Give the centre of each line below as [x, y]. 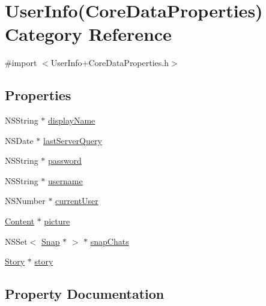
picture [57, 221]
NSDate [19, 140]
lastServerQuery [72, 140]
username [65, 180]
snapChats [110, 241]
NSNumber [25, 201]
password [65, 160]
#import [21, 63]
